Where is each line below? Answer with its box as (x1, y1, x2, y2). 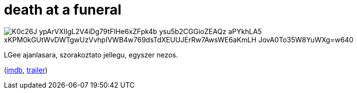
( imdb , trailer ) (4, 65, 48, 74)
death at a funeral (4, 1, 121, 18)
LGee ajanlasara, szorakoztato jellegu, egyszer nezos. (4, 50, 178, 59)
